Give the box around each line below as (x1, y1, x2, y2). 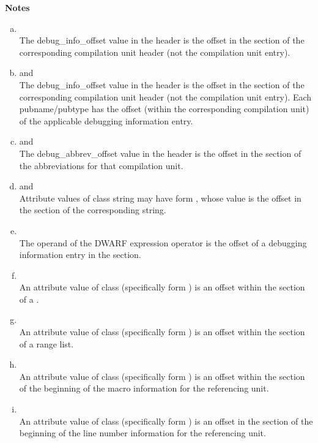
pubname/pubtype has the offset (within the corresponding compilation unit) (19, 102, 309, 115)
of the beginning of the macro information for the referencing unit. (19, 382, 269, 395)
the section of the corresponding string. (19, 203, 166, 216)
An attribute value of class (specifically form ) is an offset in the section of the (19, 414, 313, 427)
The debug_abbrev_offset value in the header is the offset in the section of (19, 146, 301, 159)
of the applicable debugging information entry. (19, 114, 193, 127)
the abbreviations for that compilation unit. (19, 159, 183, 172)
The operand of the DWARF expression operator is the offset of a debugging (19, 236, 307, 249)
